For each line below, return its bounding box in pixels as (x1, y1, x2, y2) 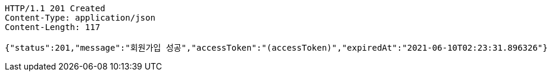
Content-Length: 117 (5, 22, 101, 32)
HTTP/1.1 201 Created (5, 4, 105, 13)
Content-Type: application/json (5, 13, 155, 22)
